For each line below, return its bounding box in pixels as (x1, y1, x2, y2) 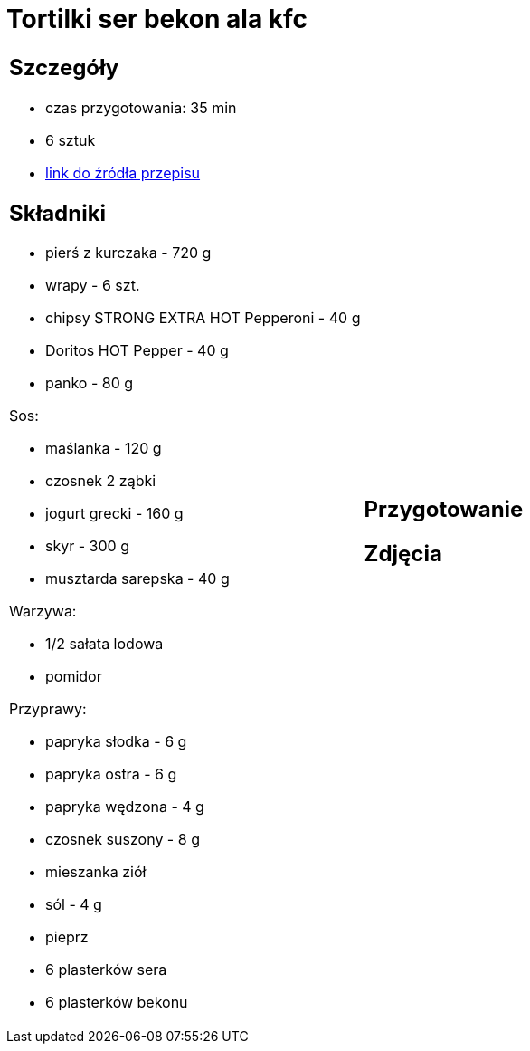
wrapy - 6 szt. (45, 276, 140, 295)
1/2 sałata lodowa (45, 635, 164, 654)
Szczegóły (9, 53, 119, 81)
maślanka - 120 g (45, 439, 162, 458)
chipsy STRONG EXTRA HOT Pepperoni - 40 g (45, 309, 361, 328)
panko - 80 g (45, 374, 134, 393)
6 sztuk (45, 130, 96, 149)
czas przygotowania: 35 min (45, 98, 237, 117)
